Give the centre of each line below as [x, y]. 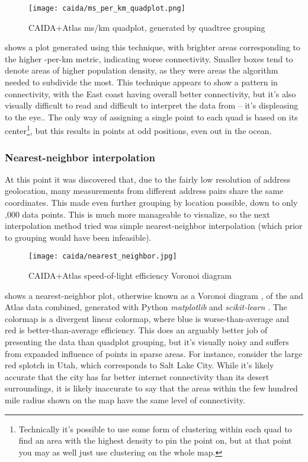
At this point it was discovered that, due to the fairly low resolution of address [148, 179]
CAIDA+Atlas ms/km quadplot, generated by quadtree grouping [147, 27]
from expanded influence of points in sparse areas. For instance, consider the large [154, 353]
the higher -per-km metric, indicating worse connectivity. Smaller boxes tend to [149, 58]
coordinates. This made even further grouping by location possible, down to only [151, 203]
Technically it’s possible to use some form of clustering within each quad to [155, 428]
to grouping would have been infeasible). [78, 237]
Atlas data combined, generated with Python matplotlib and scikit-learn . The [146, 307]
